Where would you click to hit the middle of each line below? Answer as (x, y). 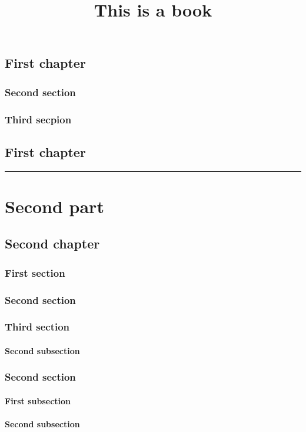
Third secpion (38, 119)
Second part (54, 206)
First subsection (38, 400)
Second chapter (52, 243)
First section (35, 272)
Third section (37, 327)
